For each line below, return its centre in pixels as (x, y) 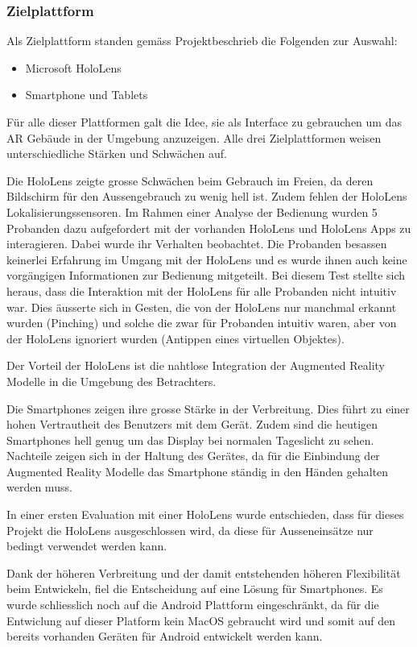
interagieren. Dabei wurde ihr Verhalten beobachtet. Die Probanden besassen (197, 244)
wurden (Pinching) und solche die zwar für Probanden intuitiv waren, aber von (202, 323)
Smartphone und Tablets (87, 95)
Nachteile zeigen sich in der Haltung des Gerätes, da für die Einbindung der (193, 456)
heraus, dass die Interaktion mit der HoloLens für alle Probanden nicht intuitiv (202, 290)
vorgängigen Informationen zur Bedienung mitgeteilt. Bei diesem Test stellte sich (206, 275)
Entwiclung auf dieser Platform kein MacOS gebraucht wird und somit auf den (201, 620)
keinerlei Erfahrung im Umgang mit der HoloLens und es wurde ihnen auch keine (207, 259)
